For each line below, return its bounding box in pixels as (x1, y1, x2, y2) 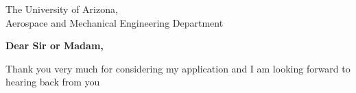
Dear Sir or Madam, (5, 38, 104, 53)
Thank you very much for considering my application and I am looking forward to (5, 61, 351, 75)
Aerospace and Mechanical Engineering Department (5, 15, 224, 29)
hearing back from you (5, 75, 100, 89)
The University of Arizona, (5, 2, 118, 16)
